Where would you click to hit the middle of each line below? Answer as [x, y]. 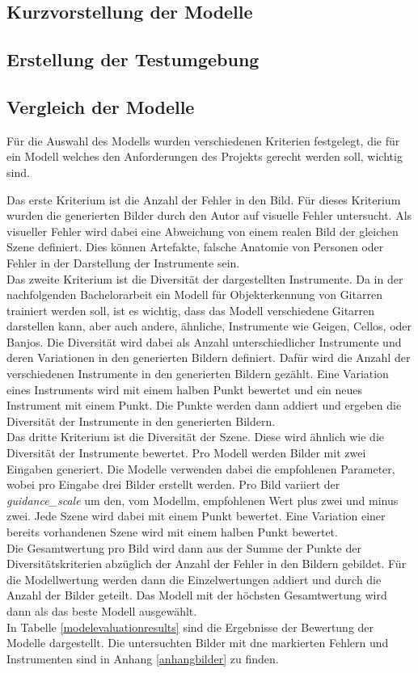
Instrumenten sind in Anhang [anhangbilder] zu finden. [143, 658]
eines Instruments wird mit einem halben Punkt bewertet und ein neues [185, 389]
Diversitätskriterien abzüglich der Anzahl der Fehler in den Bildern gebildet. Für [207, 564]
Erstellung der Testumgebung [133, 59]
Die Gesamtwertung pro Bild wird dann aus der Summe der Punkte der [184, 547]
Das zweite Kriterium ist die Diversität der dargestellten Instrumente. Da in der [205, 278]
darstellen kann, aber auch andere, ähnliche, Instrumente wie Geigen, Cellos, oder [209, 326]
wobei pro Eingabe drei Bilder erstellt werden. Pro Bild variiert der [173, 484]
